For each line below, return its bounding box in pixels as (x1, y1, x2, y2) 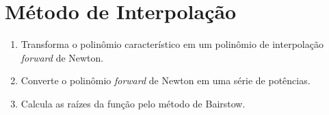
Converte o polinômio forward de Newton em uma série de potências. (21, 73, 311, 88)
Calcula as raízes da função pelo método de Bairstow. (21, 96, 246, 110)
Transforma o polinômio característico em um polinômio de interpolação (21, 37, 324, 51)
